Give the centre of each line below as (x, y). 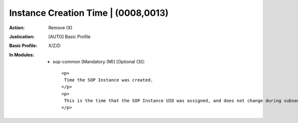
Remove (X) (60, 28)
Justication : (22, 37)
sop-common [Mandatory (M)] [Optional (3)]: (99, 62)
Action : (17, 28)
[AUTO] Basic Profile (70, 37)
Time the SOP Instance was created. (109, 80)
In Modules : (22, 55)
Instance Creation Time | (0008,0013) (89, 13)
